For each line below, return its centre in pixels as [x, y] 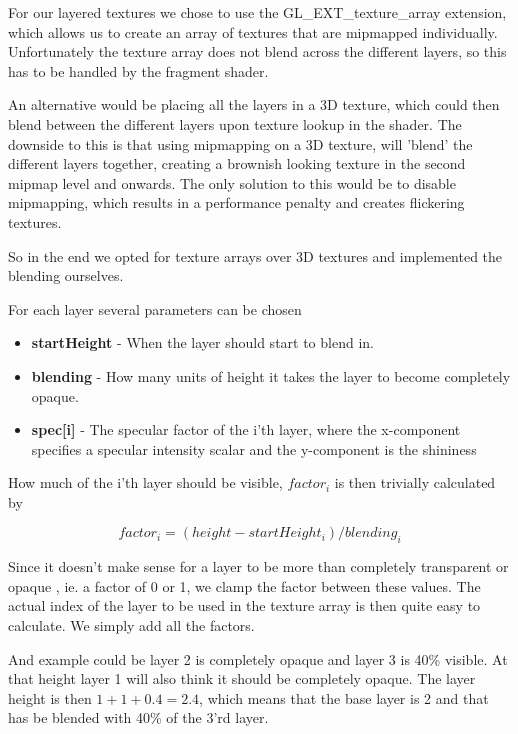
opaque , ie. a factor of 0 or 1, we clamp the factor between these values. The [244, 585]
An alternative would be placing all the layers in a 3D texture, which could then [254, 104]
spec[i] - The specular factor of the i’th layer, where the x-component [246, 429]
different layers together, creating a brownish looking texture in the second [237, 163]
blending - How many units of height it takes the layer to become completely [271, 375]
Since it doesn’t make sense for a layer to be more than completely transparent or [258, 566]
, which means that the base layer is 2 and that [344, 697]
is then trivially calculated [415, 482]
